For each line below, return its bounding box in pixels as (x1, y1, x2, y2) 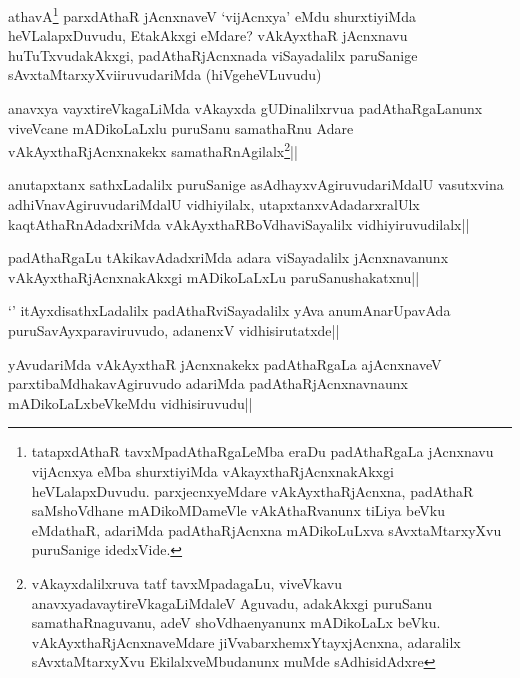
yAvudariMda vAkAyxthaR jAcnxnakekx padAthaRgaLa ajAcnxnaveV (8, 353, 442, 374)
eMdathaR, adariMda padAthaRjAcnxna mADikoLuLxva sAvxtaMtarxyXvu (31, 519, 502, 540)
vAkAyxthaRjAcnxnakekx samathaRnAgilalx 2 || (8, 138, 298, 161)
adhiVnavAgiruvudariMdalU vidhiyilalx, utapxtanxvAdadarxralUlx (8, 194, 420, 215)
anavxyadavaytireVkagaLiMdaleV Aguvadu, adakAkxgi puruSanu (31, 592, 432, 613)
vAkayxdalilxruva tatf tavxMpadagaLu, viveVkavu (31, 572, 343, 593)
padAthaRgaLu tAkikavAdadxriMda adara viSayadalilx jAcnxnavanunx (8, 247, 449, 268)
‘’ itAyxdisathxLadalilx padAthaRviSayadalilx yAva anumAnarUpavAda (8, 300, 451, 321)
